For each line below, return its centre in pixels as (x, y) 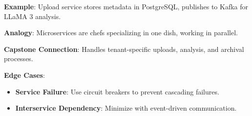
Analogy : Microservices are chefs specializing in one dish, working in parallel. (121, 33)
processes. (19, 58)
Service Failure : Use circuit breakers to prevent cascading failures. (117, 91)
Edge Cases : (24, 75)
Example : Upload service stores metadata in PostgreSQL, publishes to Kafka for (126, 6)
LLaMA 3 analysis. (32, 16)
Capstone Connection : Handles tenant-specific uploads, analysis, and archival (124, 49)
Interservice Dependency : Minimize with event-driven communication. (126, 108)
